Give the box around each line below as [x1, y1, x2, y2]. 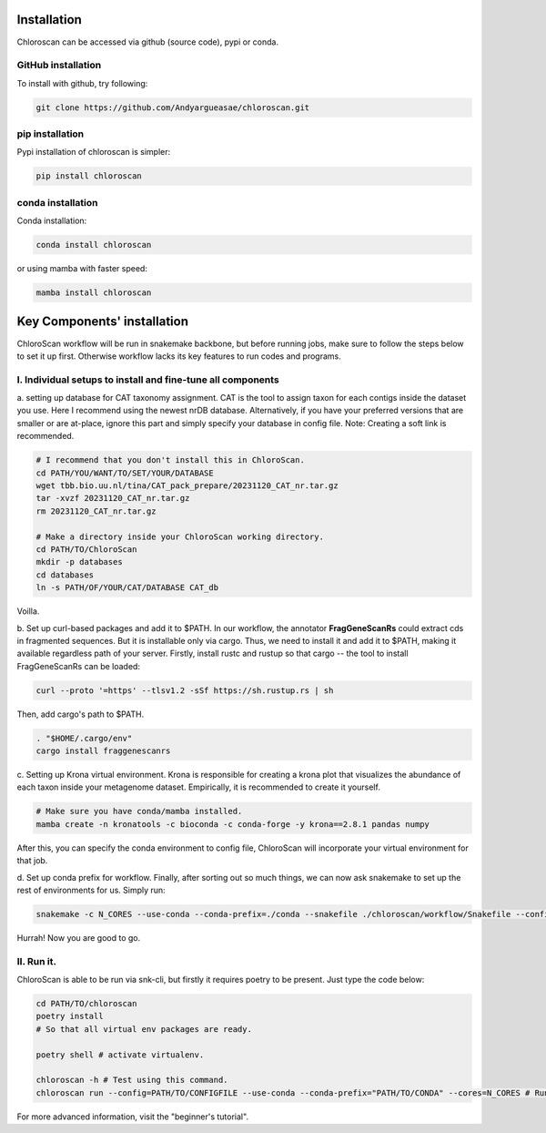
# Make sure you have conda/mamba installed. [35, 806, 243, 817]
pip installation [16, 128, 85, 140]
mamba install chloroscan [35, 288, 152, 298]
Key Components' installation [16, 314, 189, 330]
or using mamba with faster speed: [16, 263, 147, 274]
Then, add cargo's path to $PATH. [16, 709, 145, 720]
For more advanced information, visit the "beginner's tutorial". [16, 1111, 249, 1122]
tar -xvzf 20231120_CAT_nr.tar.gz [35, 493, 190, 504]
